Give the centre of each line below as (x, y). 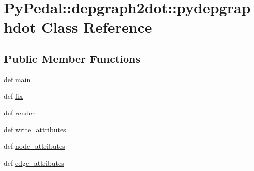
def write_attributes (35, 129)
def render (19, 112)
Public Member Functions (72, 58)
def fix (14, 96)
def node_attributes (35, 146)
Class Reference (97, 27)
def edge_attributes (34, 162)
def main (17, 79)
